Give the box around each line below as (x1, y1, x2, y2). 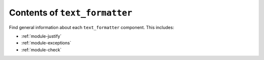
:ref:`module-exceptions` (21, 40, 71, 46)
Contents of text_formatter (9, 7, 132, 18)
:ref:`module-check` (21, 46, 62, 53)
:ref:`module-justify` (21, 33, 62, 39)
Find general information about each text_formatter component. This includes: (9, 24, 175, 30)
